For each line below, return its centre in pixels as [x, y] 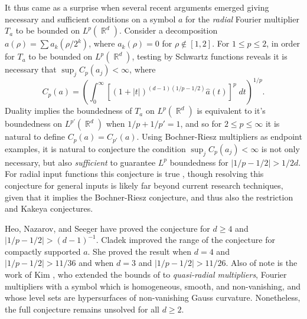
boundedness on [34, 124]
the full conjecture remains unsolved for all [82, 309]
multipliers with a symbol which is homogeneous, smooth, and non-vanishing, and [153, 286]
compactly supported [43, 251]
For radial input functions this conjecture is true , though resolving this [134, 174]
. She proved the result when [140, 251]
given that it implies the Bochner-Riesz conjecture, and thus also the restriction [149, 197]
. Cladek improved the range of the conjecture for [185, 240]
